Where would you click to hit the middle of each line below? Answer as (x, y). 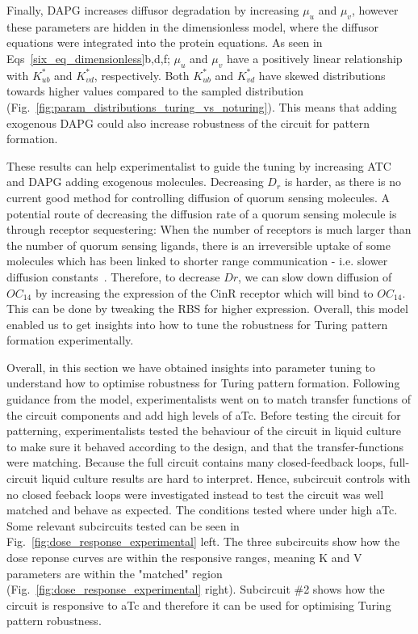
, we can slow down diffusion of (315, 276)
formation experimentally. (70, 340)
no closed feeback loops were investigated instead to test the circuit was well (195, 494)
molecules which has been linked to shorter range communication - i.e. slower (197, 261)
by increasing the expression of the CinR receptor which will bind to (204, 292)
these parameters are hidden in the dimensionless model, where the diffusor (193, 26)
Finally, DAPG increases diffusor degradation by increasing (153, 10)
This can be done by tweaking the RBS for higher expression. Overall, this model (207, 309)
